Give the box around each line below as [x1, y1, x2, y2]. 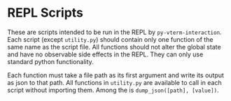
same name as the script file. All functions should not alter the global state [7, 42, 222, 51]
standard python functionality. [7, 57, 94, 65]
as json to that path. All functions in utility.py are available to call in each [7, 78, 222, 86]
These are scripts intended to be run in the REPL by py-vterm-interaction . [7, 28, 222, 36]
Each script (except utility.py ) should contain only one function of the [7, 35, 213, 43]
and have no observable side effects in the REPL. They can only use [7, 50, 204, 59]
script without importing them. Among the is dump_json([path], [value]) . [7, 86, 219, 94]
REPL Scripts [7, 5, 84, 21]
